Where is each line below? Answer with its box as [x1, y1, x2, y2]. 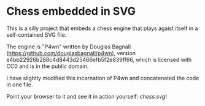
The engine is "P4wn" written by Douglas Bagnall [6, 43, 131, 50]
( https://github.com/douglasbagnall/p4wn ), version [6, 49, 136, 56]
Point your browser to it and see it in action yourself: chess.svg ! [6, 93, 168, 100]
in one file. [6, 81, 33, 88]
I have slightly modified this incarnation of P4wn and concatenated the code [6, 74, 199, 81]
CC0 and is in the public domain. [6, 62, 89, 70]
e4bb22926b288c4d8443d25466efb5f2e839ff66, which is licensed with [6, 56, 192, 63]
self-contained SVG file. [6, 31, 67, 38]
